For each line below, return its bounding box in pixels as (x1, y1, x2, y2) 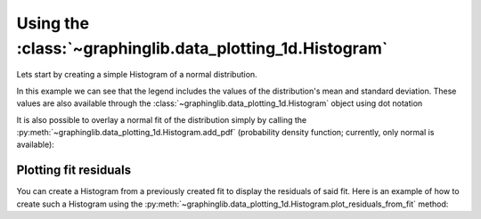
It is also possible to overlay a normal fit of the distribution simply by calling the (16, 114, 307, 125)
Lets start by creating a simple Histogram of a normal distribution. (16, 69, 257, 80)
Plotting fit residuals (16, 163, 132, 178)
